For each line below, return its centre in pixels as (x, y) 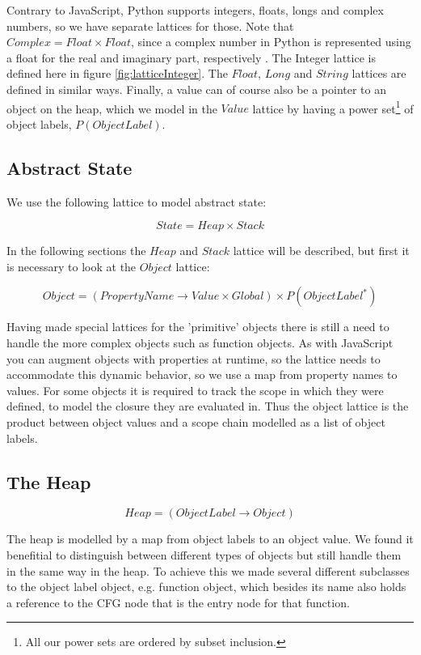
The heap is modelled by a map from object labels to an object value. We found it (210, 539)
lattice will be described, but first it (321, 251)
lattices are (379, 73)
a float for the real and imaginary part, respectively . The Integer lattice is (191, 57)
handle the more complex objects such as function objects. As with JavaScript (200, 342)
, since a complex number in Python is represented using (271, 42)
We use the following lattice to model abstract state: (137, 201)
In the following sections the (76, 251)
